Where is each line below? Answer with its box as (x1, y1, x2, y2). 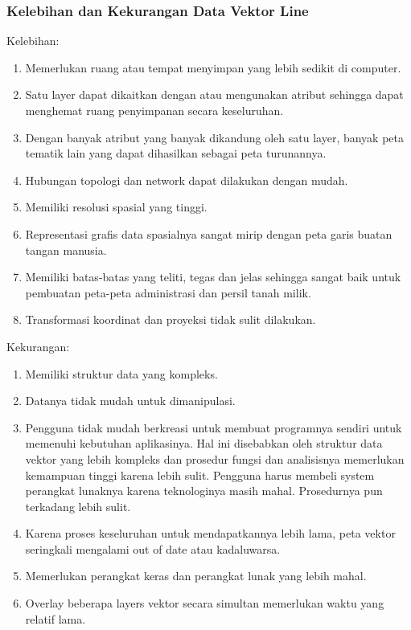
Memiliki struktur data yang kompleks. (25, 365, 218, 382)
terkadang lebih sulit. (25, 497, 131, 514)
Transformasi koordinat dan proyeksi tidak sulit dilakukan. (25, 311, 316, 328)
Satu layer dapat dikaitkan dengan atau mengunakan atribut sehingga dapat (25, 86, 404, 103)
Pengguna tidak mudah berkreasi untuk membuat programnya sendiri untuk (25, 419, 402, 436)
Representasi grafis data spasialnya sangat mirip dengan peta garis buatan (25, 225, 393, 242)
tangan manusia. (25, 241, 107, 258)
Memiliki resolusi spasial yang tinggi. (25, 198, 208, 215)
